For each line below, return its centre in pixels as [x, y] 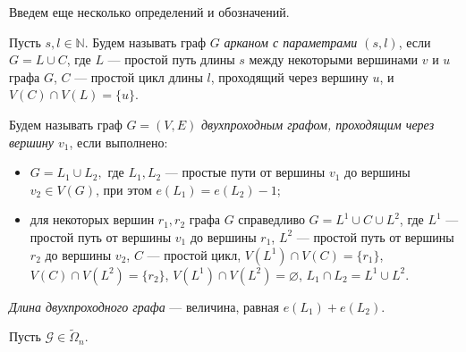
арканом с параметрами [291, 42]
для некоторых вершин [92, 219]
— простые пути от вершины [245, 172]
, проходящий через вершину [289, 76]
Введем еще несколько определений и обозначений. [149, 12]
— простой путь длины [171, 59]
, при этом [124, 189]
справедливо [271, 219]
